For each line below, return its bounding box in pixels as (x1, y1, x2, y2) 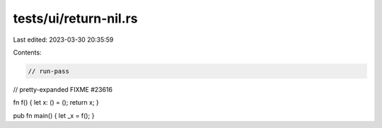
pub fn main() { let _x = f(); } (13, 111, 95, 120)
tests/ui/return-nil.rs (13, 11, 138, 26)
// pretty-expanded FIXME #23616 (13, 85, 113, 93)
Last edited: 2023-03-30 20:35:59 (13, 35, 114, 44)
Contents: (13, 48, 42, 57)
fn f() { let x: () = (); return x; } (13, 98, 99, 107)
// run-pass (28, 67, 70, 75)
